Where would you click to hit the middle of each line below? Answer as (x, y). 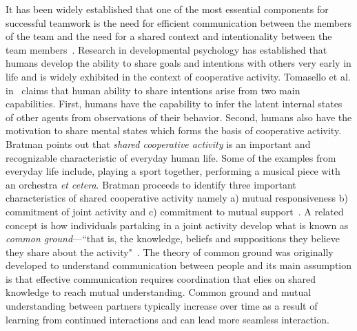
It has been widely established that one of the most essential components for (167, 9)
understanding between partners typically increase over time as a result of (162, 306)
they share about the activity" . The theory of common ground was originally (170, 252)
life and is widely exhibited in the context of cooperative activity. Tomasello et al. (178, 76)
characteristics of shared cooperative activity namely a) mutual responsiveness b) (177, 198)
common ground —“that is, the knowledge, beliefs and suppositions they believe (173, 238)
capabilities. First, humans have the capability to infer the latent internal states (174, 104)
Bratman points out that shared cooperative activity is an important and (158, 143)
